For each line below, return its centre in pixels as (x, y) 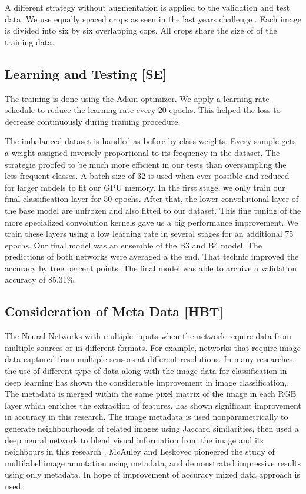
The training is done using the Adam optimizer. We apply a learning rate (137, 98)
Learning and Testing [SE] (86, 73)
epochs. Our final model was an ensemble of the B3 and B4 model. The (133, 245)
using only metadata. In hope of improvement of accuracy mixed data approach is (152, 474)
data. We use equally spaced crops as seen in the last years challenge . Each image (153, 19)
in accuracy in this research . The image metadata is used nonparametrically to (147, 417)
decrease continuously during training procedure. (93, 121)
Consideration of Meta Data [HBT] (114, 311)
